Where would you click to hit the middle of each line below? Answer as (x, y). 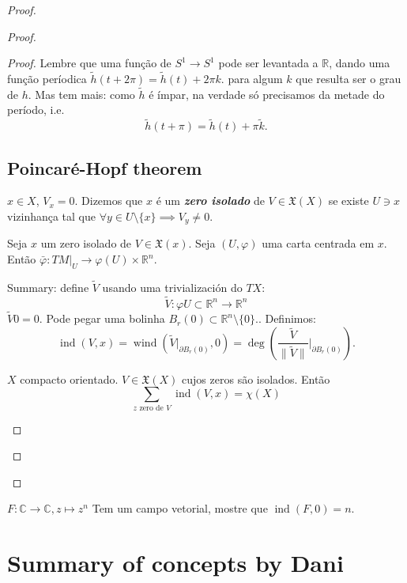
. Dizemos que (109, 201)
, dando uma (360, 63)
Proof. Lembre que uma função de (89, 63)
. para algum (252, 78)
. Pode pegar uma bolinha (102, 318)
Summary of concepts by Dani (175, 563)
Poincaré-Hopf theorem (105, 167)
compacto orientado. (69, 379)
